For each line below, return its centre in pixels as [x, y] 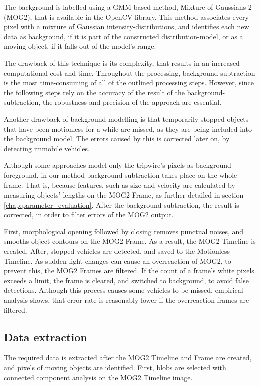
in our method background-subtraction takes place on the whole [139, 175]
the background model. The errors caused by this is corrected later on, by [117, 139]
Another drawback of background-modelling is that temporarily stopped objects [126, 119]
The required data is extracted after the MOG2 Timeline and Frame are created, [128, 358]
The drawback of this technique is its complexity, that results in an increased [122, 62]
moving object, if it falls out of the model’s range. [80, 46]
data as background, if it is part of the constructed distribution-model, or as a [124, 36]
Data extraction [46, 337]
